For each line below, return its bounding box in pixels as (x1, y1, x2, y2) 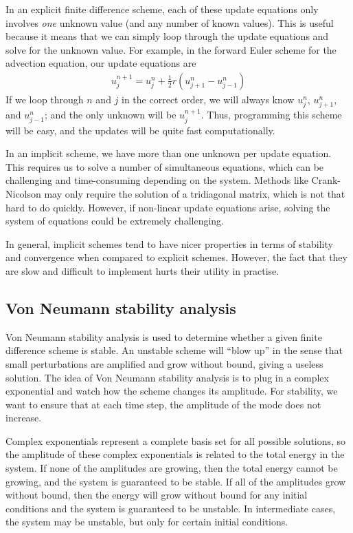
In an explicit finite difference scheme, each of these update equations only (5, 2, 319, 16)
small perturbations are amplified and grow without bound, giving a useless (5, 356, 323, 370)
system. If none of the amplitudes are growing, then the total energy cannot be (5, 461, 338, 475)
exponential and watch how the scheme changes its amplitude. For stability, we (5, 384, 338, 398)
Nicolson (5, 186, 41, 200)
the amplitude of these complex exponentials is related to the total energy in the (5, 447, 345, 461)
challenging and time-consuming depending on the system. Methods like (5, 173, 308, 187)
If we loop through (5, 92, 84, 106)
